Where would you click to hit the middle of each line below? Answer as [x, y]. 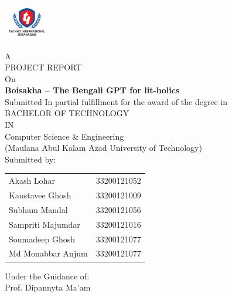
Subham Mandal [38, 209]
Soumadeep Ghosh [42, 239]
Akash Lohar [32, 180]
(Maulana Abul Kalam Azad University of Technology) [103, 148]
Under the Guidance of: [47, 276]
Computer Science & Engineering [64, 136]
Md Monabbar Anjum [48, 253]
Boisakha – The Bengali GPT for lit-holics [92, 90]
